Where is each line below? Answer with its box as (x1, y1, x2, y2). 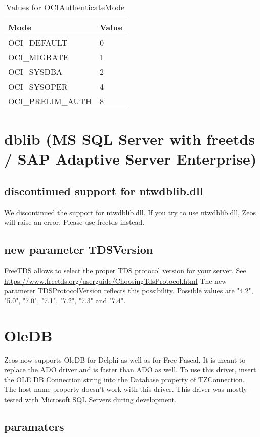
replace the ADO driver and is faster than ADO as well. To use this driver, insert (4, 364, 256, 375)
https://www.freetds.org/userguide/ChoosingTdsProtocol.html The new (4, 275, 227, 286)
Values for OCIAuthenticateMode (6, 1, 125, 13)
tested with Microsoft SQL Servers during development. (4, 394, 177, 405)
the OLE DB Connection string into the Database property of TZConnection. (4, 374, 245, 384)
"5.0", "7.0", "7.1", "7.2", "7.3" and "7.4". (4, 295, 126, 305)
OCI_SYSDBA (8, 66, 63, 77)
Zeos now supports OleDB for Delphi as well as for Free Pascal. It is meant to (4, 354, 246, 365)
